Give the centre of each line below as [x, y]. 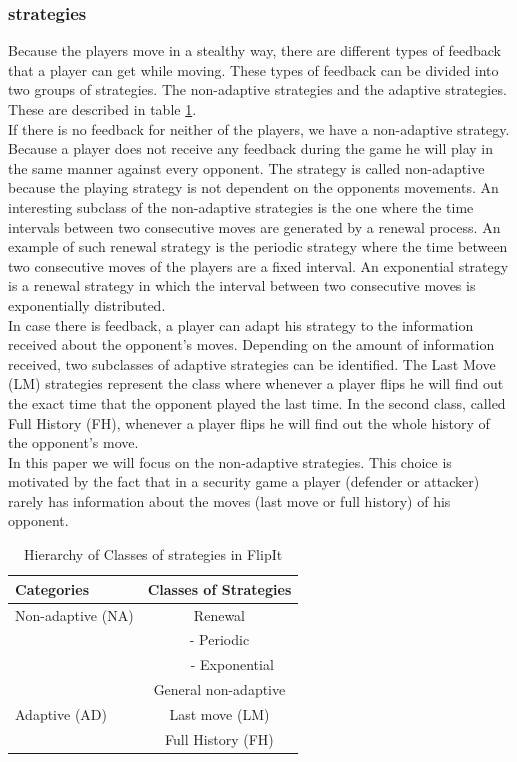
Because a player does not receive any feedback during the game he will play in [250, 148]
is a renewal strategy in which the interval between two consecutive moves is [242, 285]
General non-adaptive [219, 689]
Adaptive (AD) [61, 713]
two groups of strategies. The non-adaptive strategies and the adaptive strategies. [257, 89]
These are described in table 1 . [102, 109]
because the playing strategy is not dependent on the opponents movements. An [253, 187]
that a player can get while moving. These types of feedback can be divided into [253, 69]
